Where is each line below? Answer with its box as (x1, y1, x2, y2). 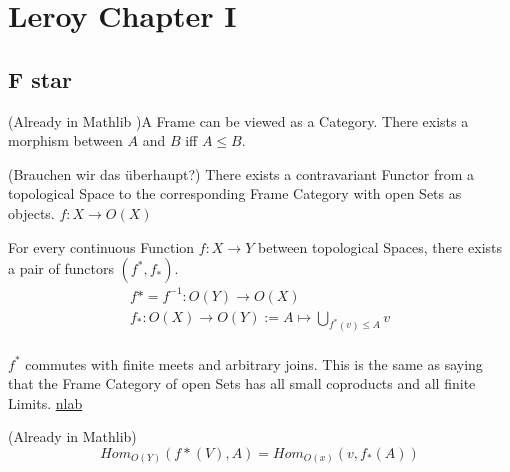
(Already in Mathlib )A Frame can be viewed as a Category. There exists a (8, 110, 469, 131)
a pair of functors (8, 258, 114, 279)
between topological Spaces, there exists (257, 236, 503, 257)
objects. (8, 202, 55, 223)
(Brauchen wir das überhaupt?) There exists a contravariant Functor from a (8, 163, 475, 184)
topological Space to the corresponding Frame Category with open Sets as (8, 183, 462, 204)
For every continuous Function (8, 236, 195, 257)
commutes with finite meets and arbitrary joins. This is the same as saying (25, 353, 483, 374)
